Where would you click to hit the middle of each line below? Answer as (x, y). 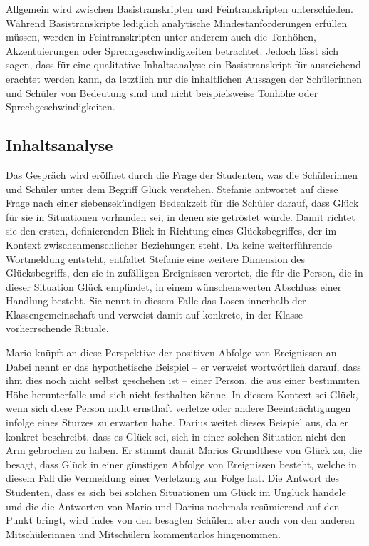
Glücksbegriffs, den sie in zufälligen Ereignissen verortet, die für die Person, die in (184, 273)
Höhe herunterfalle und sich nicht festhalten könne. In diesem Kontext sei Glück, (182, 394)
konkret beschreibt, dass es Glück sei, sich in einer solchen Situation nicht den (176, 436)
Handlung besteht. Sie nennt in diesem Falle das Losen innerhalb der (156, 300)
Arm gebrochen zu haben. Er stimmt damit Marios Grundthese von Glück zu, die (184, 450)
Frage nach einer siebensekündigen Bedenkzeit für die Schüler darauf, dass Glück (182, 203)
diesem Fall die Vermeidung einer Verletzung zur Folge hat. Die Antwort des (172, 478)
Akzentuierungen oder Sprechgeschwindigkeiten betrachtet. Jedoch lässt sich (172, 50)
